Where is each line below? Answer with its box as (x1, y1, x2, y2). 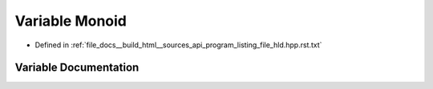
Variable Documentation (14, 61, 140, 75)
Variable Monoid (14, 12, 127, 30)
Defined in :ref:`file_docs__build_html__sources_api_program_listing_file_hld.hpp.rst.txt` (34, 40, 322, 50)
